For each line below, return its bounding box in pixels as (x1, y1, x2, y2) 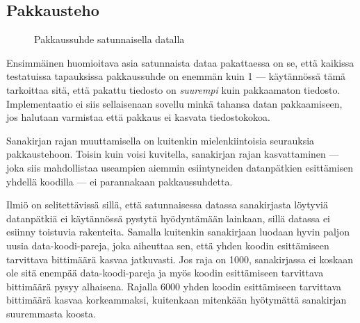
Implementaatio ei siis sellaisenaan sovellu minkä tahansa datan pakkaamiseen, (6, 96, 343, 110)
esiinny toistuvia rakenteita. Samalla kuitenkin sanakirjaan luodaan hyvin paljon (6, 224, 350, 239)
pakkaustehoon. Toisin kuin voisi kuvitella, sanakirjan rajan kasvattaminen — (6, 147, 339, 161)
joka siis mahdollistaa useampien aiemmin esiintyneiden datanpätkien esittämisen (6, 160, 354, 174)
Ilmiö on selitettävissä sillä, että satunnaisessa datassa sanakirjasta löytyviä (6, 197, 328, 212)
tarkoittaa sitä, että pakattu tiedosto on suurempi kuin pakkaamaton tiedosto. (6, 82, 341, 97)
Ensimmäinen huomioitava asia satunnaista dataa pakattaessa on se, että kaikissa (6, 55, 354, 69)
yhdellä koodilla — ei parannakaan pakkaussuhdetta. (6, 174, 233, 188)
